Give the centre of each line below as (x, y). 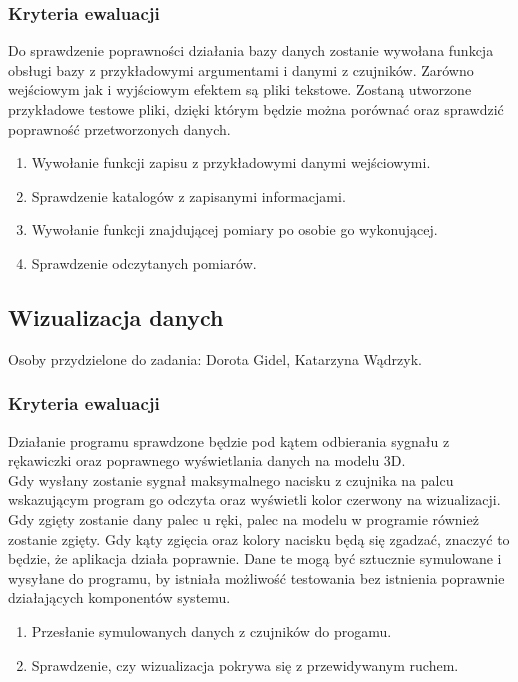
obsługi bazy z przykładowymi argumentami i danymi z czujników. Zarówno (241, 69)
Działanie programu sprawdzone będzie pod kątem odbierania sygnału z (229, 440)
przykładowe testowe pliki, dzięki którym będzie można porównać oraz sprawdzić (256, 109)
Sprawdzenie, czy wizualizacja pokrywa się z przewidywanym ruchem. (245, 664)
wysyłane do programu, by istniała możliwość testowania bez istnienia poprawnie (256, 577)
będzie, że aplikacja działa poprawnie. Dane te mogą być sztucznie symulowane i (255, 558)
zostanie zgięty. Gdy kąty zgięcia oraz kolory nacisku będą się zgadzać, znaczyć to (259, 538)
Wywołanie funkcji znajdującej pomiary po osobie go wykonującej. (234, 229)
